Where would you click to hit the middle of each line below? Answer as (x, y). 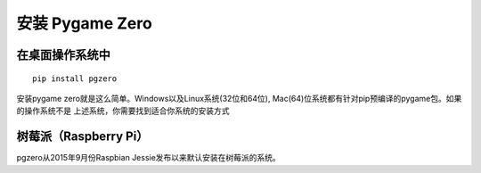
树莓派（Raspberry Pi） (82, 137)
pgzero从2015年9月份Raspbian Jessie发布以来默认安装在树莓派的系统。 (148, 158)
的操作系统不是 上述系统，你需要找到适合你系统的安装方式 (123, 111)
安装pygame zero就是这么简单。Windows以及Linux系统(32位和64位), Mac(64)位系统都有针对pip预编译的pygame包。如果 (239, 98)
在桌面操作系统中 (63, 55)
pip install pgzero (75, 78)
